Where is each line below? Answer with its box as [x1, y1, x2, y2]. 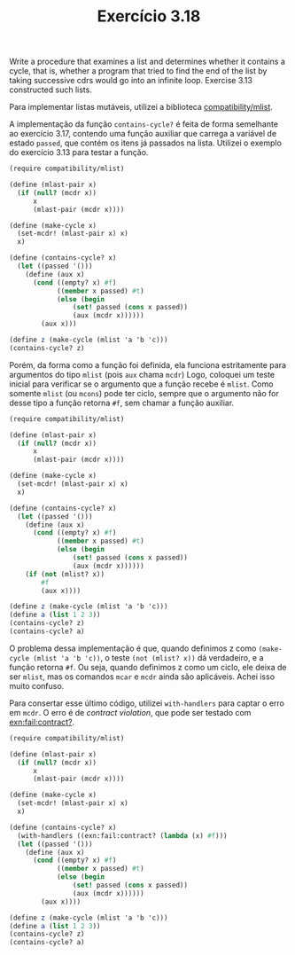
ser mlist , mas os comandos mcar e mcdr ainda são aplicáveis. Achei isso [9, 671, 276, 682]
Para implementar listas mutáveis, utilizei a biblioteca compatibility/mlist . [9, 102, 273, 113]
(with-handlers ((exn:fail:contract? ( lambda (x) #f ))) [17, 831, 228, 840]
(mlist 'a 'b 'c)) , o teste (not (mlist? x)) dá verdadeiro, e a [32, 652, 264, 662]
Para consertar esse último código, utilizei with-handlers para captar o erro [9, 698, 285, 708]
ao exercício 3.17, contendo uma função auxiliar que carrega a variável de [9, 129, 277, 139]
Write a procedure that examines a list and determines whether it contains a [9, 56, 286, 67]
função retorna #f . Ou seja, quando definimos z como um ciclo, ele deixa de [9, 661, 287, 672]
